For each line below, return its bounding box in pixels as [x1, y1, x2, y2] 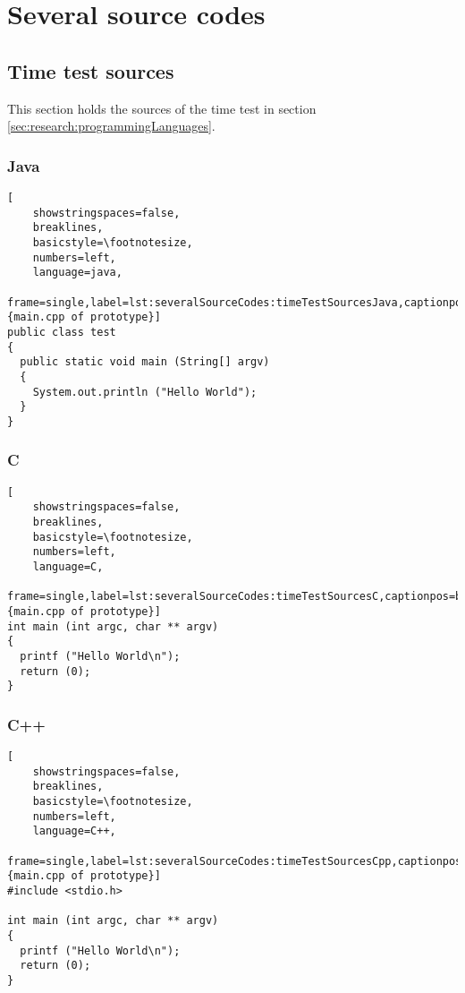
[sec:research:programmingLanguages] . [7, 116, 216, 135]
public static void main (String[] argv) [20, 355, 270, 369]
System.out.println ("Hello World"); [32, 385, 258, 398]
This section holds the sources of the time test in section [7, 98, 317, 117]
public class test [7, 325, 116, 338]
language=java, [32, 266, 123, 279]
